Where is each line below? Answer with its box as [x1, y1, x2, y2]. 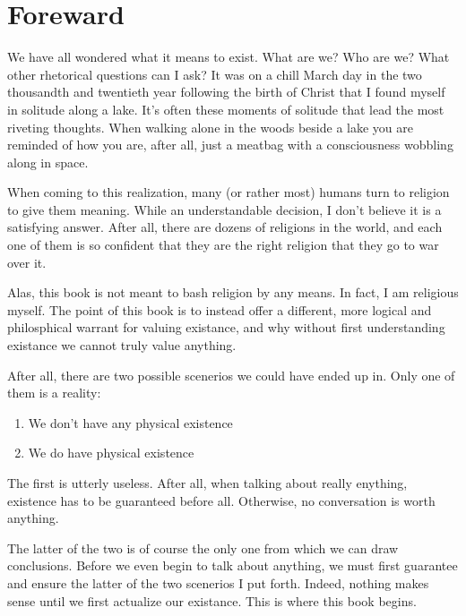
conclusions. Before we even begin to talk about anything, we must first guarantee [7, 556, 458, 575]
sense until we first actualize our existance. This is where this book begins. [7, 591, 417, 610]
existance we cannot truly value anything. [7, 336, 237, 355]
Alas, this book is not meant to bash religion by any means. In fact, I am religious [7, 283, 459, 302]
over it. [7, 252, 47, 271]
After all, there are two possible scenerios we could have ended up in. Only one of [7, 365, 455, 384]
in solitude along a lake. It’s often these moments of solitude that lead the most [7, 99, 444, 118]
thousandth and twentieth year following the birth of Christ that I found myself [7, 82, 445, 101]
